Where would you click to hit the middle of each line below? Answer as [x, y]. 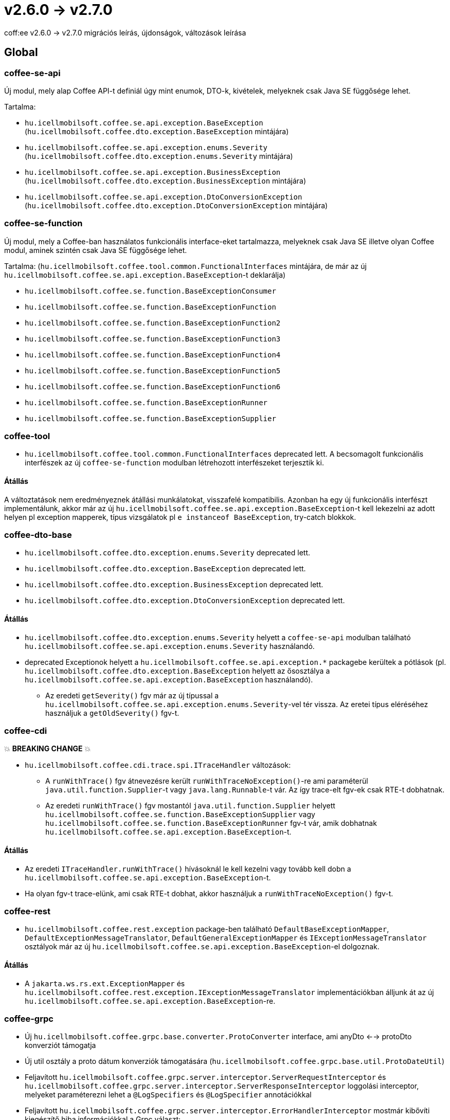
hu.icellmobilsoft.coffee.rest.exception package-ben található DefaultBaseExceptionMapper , [207, 929]
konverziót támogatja [60, 1045]
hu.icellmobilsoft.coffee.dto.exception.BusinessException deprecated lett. [174, 585]
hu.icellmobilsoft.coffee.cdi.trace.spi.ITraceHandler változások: [158, 765]
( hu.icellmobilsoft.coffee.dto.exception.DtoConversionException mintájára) [176, 205]
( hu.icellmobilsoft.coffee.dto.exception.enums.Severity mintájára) [159, 156]
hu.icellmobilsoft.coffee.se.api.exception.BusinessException [153, 172]
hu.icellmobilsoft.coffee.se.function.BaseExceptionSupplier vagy [180, 815]
